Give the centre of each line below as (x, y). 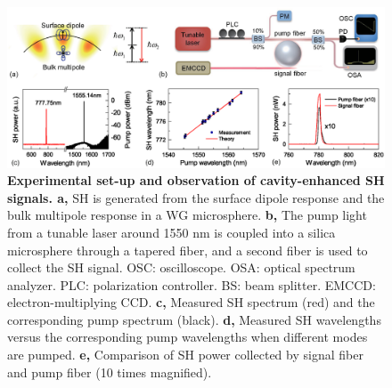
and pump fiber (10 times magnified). (110, 372)
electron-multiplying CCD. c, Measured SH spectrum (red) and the (191, 302)
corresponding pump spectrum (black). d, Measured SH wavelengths (194, 319)
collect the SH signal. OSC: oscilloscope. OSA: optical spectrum (181, 267)
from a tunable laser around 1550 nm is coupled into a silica (171, 232)
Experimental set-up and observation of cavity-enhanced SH (196, 180)
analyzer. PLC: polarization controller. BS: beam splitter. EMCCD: (192, 284)
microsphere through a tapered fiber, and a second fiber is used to (188, 250)
